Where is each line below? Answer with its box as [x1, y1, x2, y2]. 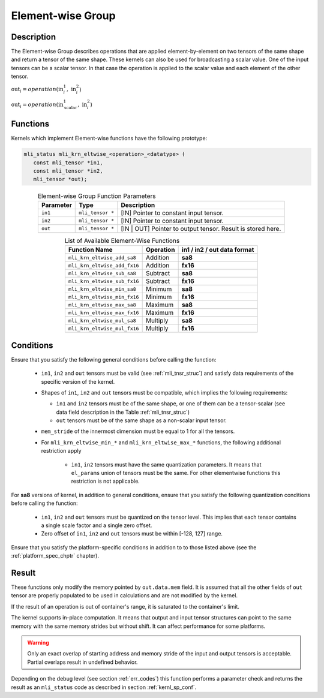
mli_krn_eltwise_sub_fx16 [68, 278, 139, 284]
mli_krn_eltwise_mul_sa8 [68, 317, 136, 324]
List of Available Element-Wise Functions [64, 237, 180, 245]
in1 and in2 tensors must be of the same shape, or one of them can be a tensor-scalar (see [56, 400, 286, 407]
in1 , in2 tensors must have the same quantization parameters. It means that [71, 461, 262, 468]
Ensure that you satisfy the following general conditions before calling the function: [11, 356, 217, 363]
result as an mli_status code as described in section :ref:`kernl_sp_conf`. [11, 684, 197, 691]
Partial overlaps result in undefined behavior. [27, 658, 138, 666]
